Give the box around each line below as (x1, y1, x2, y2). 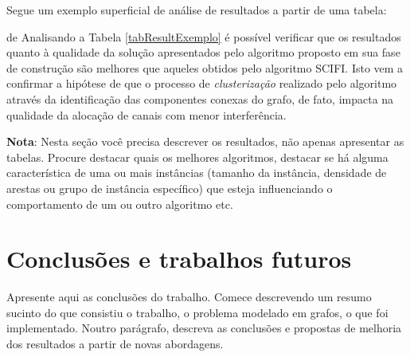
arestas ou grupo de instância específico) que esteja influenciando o (6, 179, 333, 196)
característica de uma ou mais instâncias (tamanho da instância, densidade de (6, 164, 387, 181)
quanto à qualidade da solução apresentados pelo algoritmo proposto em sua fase (6, 44, 400, 61)
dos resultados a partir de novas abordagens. (6, 335, 224, 352)
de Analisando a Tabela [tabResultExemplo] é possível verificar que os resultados (6, 28, 401, 45)
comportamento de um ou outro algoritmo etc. (6, 195, 233, 212)
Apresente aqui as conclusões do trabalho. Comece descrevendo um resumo (6, 288, 372, 305)
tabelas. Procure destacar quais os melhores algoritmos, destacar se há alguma (6, 148, 389, 165)
